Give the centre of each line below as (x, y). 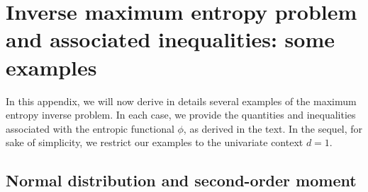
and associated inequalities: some (170, 39)
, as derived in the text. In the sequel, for (273, 128)
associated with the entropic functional (90, 128)
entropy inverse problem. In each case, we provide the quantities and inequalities (181, 115)
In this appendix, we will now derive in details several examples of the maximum (181, 101)
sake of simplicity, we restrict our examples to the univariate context (155, 142)
